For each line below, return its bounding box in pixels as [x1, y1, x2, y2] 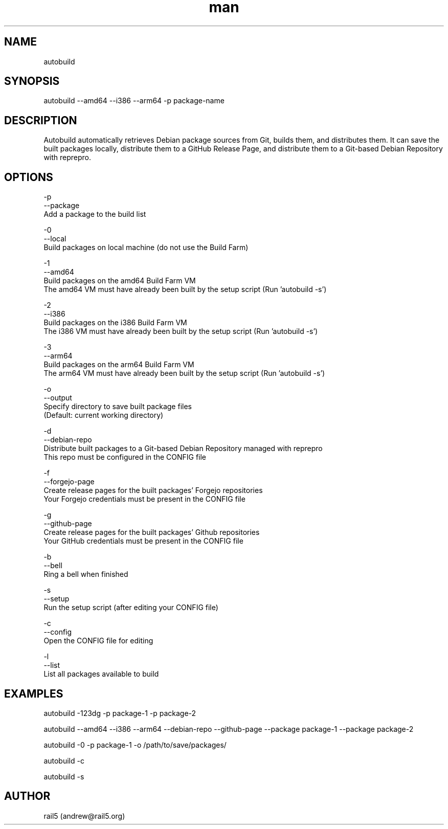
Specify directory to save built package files [43, 402, 192, 411]
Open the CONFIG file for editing [43, 636, 153, 645]
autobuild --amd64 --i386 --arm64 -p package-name [43, 96, 225, 105]
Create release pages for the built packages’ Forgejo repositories [43, 486, 263, 495]
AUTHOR [4, 790, 51, 803]
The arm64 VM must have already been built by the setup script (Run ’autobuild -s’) [43, 369, 325, 378]
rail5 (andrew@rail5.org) [43, 811, 125, 820]
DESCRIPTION [4, 114, 77, 127]
